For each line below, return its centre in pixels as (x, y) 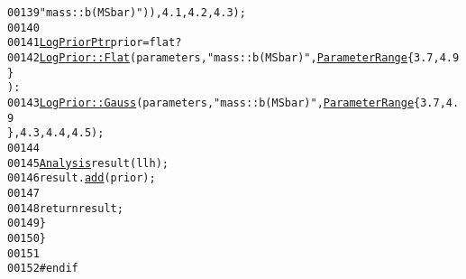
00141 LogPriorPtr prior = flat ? (95, 43)
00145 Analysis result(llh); (88, 163)
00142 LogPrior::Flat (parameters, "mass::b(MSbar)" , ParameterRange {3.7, (224, 57)
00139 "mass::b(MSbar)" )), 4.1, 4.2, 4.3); (127, 13)
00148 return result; (65, 208)
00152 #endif (43, 269)
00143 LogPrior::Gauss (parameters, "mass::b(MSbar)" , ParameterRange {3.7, (227, 102)
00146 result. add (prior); (82, 178)
